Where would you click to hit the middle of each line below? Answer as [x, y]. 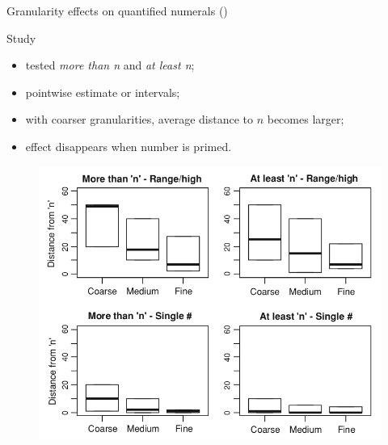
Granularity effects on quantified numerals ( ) [117, 10]
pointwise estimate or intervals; [103, 92]
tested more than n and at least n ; [110, 65]
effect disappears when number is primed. [129, 146]
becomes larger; [306, 119]
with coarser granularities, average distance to [139, 119]
